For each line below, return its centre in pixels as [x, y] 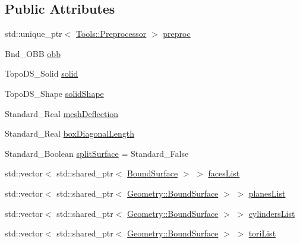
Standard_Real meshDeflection [62, 113]
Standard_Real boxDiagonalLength [70, 133]
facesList [224, 173]
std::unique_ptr [34, 34]
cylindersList [272, 213]
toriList [262, 233]
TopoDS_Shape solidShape [54, 93]
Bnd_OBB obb [33, 53]
